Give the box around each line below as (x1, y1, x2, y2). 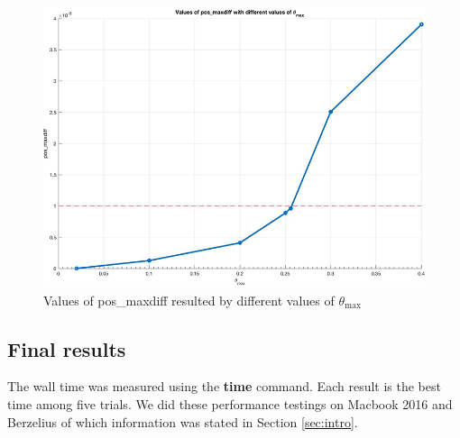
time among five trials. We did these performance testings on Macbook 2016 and (7, 394, 453, 413)
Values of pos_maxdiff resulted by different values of (43, 290, 335, 309)
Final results (7, 334, 126, 362)
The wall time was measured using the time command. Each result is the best (7, 377, 441, 396)
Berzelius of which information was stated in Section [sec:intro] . (7, 412, 358, 431)
